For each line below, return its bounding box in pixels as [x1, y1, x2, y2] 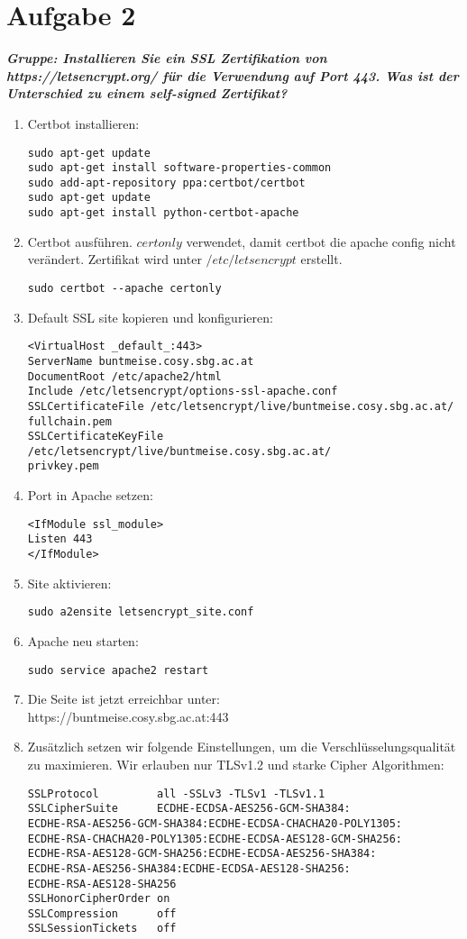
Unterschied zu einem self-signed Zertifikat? [6, 84, 288, 103]
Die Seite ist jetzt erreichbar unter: [27, 689, 220, 708]
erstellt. [300, 250, 343, 269]
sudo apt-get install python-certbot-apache [27, 206, 299, 220]
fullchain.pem [27, 415, 112, 428]
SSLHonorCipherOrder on [27, 892, 170, 906]
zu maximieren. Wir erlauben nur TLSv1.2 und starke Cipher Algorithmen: [27, 754, 444, 773]
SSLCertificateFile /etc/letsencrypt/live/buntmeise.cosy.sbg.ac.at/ [27, 399, 454, 413]
